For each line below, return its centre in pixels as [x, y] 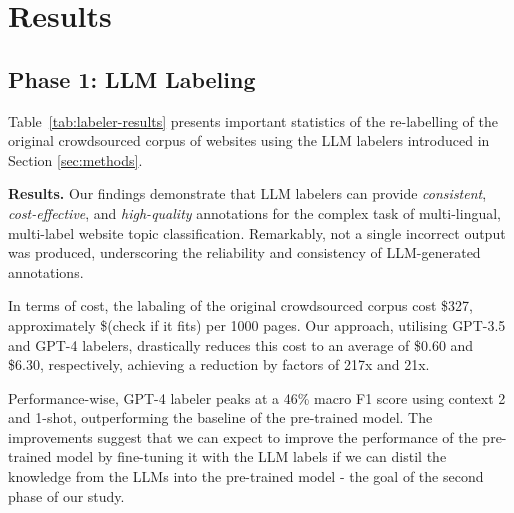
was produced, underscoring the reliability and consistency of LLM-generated [244, 252]
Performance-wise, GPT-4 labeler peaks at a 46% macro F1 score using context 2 [257, 397]
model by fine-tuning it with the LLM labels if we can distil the [251, 456]
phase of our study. [66, 495]
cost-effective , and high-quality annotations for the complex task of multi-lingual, [254, 212]
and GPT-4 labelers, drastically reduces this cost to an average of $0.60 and [241, 344]
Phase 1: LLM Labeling [132, 78]
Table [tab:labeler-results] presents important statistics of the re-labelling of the [253, 120]
